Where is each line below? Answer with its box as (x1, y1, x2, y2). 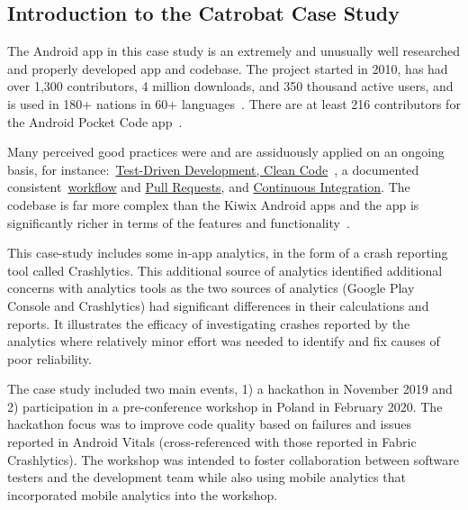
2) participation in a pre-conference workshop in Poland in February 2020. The (7, 396, 443, 415)
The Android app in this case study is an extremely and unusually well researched (7, 41, 461, 60)
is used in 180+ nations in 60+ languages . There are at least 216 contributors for (7, 94, 461, 113)
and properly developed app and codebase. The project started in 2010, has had (7, 59, 448, 77)
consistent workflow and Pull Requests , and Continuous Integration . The (7, 178, 410, 196)
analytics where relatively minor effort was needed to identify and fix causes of (7, 332, 440, 351)
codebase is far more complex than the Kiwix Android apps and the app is (7, 195, 419, 214)
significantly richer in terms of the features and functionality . (7, 213, 350, 232)
